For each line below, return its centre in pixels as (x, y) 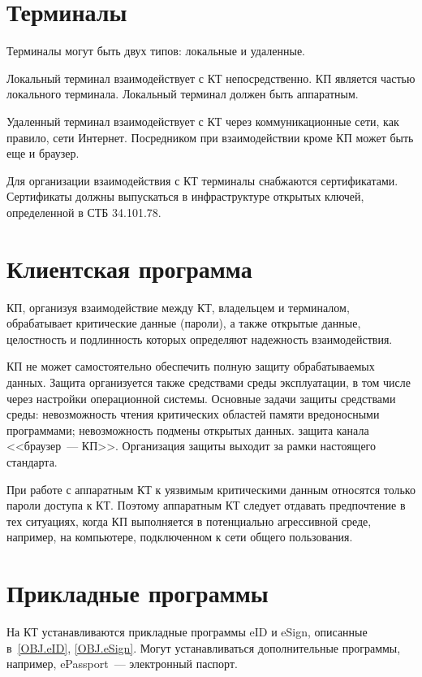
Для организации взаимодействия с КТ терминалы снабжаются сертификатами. (202, 180)
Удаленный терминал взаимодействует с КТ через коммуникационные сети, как (203, 121)
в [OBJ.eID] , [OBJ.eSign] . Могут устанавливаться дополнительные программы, (204, 647)
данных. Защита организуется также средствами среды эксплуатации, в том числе (209, 382)
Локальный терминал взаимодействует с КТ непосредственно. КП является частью (211, 78)
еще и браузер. (43, 153)
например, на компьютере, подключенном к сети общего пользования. (180, 537)
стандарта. (32, 461)
